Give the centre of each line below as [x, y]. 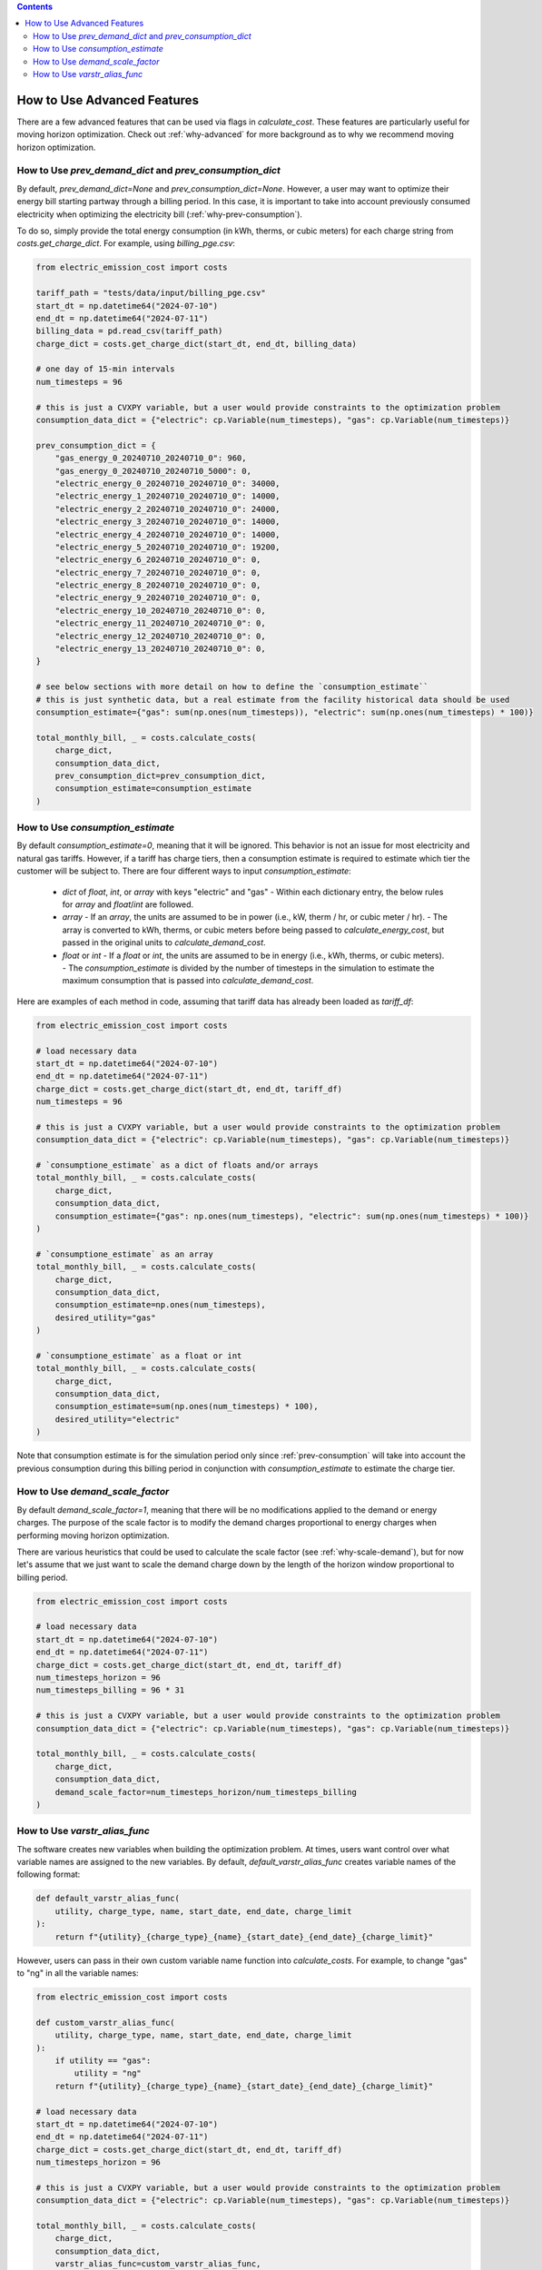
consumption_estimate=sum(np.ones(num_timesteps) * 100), [187, 1406]
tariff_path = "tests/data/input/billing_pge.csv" [151, 293]
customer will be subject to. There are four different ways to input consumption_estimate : [184, 871]
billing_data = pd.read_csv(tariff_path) [129, 331]
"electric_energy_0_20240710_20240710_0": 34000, [168, 483]
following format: [49, 1874]
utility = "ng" [108, 2073]
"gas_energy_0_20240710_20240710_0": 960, [151, 458]
